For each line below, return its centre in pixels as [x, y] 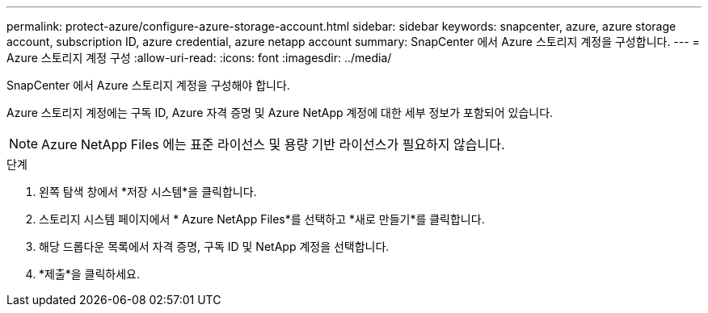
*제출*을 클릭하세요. [90, 274]
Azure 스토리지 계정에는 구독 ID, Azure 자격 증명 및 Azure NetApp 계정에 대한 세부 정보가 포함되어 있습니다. [280, 113]
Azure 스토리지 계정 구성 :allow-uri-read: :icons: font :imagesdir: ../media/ [199, 58]
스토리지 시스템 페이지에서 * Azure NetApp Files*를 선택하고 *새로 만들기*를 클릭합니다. [262, 219]
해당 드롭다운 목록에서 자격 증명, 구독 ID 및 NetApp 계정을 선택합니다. [214, 246]
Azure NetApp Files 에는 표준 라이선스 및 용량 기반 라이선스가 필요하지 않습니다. [273, 144]
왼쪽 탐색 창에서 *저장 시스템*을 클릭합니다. [148, 192]
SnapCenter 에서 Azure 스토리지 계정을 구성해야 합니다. [148, 85]
